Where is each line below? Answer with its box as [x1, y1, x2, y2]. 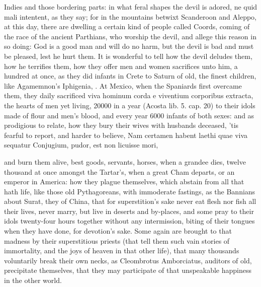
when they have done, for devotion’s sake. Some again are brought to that [4, 226, 232, 236]
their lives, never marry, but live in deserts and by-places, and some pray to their [4, 205, 254, 216]
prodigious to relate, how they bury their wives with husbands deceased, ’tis [4, 120, 239, 130]
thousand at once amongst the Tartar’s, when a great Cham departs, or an [4, 166, 235, 177]
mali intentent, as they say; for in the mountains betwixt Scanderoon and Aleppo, [4, 11, 257, 22]
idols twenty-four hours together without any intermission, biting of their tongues [4, 216, 255, 226]
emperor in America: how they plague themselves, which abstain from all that [4, 176, 244, 187]
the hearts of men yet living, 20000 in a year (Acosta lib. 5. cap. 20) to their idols [4, 100, 255, 110]
